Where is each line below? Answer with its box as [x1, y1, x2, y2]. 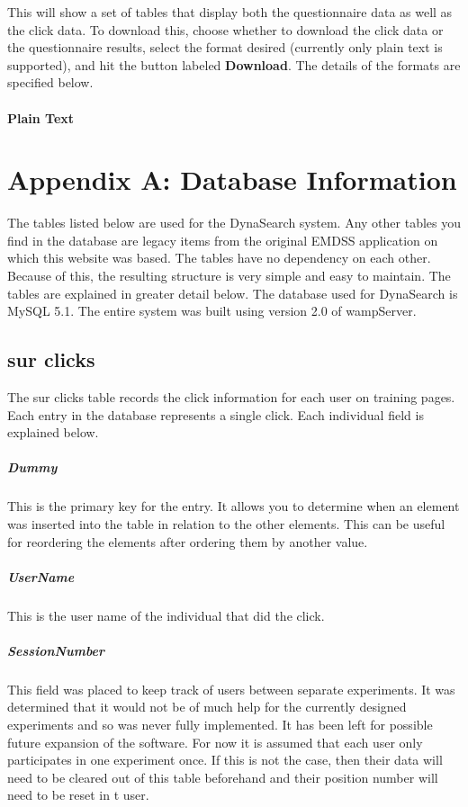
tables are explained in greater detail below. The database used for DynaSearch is [7, 283, 458, 302]
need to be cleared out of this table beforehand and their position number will [7, 767, 438, 786]
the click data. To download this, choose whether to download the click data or [7, 20, 444, 39]
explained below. [7, 423, 99, 442]
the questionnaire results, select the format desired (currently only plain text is [7, 38, 443, 57]
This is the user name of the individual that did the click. [7, 605, 325, 624]
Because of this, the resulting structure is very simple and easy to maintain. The [7, 266, 451, 285]
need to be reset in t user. [7, 785, 149, 804]
